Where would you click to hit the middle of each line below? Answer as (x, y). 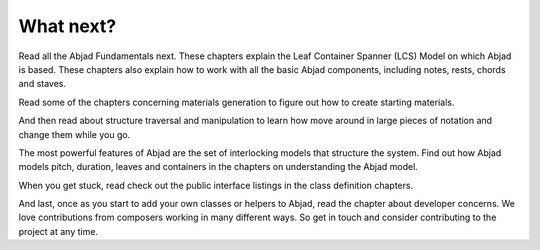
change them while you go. (74, 134)
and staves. (42, 84)
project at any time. (58, 231)
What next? (67, 26)
